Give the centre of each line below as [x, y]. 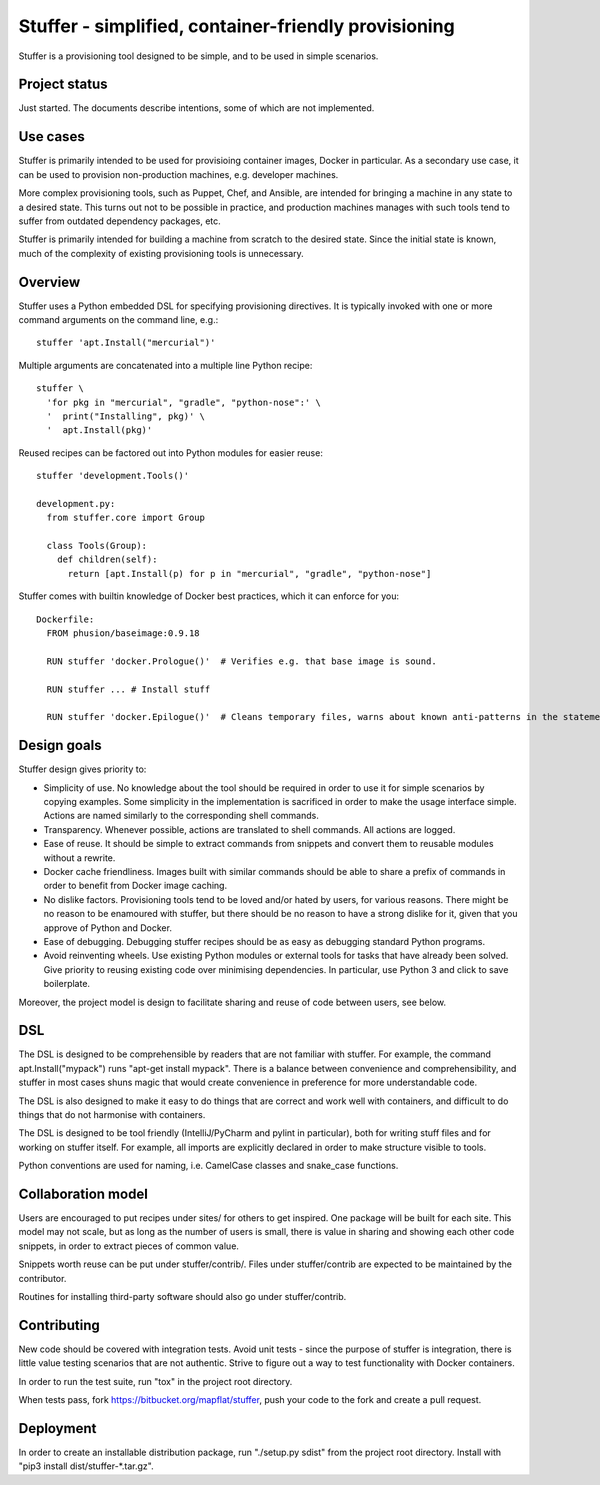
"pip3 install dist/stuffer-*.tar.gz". [86, 1466]
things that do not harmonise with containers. [112, 1114]
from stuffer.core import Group [125, 518]
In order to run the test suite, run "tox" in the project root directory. [155, 1381]
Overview [49, 281]
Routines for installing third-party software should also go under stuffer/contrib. [182, 1297]
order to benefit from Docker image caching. [135, 886]
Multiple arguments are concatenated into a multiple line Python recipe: [165, 365]
